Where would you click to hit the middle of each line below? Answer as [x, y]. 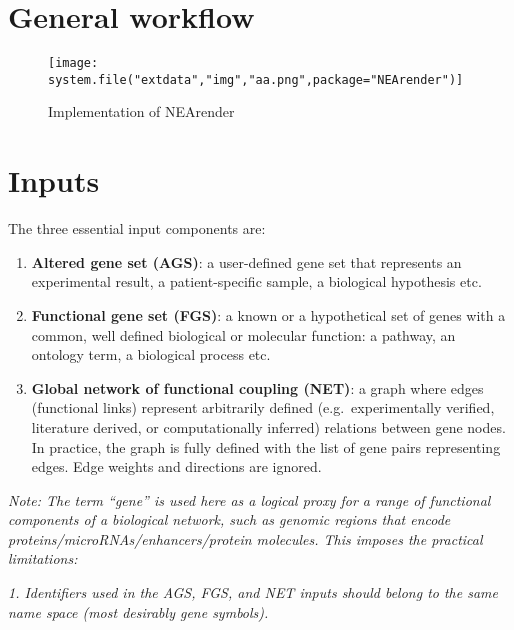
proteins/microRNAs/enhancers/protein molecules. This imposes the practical [245, 538]
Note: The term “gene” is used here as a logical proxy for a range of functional [249, 499]
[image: [73, 63]
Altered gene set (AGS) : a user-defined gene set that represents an [246, 261]
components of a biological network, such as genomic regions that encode [229, 519]
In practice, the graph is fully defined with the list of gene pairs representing [266, 446]
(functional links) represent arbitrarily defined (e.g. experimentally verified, [263, 407]
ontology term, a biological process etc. [151, 354]
